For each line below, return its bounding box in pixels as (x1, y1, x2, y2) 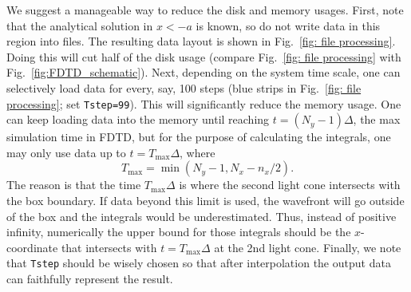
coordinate (6, 239, 58, 255)
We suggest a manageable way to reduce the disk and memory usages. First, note (6, 2, 404, 18)
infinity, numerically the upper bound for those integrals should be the (6, 223, 351, 240)
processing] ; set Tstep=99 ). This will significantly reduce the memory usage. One (6, 95, 401, 112)
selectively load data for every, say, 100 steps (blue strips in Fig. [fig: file (6, 79, 362, 96)
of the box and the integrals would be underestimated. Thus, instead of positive (6, 207, 397, 224)
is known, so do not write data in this (196, 17, 381, 34)
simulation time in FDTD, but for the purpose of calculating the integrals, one (6, 128, 391, 145)
